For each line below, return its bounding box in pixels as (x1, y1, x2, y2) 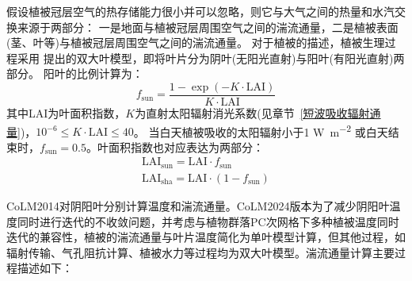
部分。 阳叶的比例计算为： (6, 65, 143, 82)
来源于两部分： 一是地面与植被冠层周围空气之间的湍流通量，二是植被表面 (17, 18, 399, 35)
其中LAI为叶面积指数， (6, 105, 126, 121)
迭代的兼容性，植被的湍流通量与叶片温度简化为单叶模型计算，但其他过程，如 (6, 229, 406, 245)
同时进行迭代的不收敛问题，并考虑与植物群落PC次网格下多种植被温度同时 (17, 213, 399, 229)
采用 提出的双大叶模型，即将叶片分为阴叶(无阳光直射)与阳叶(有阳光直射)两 (17, 49, 405, 66)
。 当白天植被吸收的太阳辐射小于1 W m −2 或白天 (133, 121, 388, 140)
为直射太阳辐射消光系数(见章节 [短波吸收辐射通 (135, 105, 381, 121)
